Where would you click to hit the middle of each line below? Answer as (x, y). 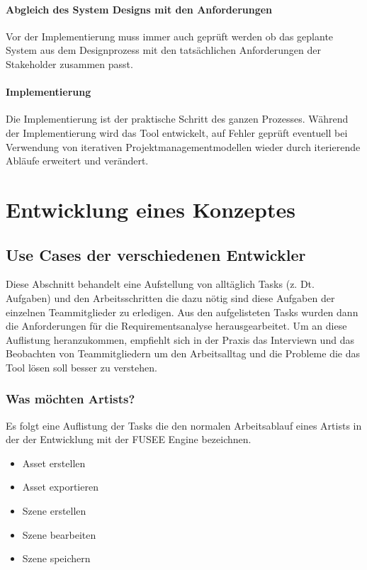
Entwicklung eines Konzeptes (151, 209)
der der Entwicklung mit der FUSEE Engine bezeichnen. (129, 439)
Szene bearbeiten (59, 534)
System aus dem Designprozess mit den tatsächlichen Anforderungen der (163, 50)
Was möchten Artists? (70, 399)
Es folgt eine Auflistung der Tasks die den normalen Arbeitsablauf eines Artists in (184, 425)
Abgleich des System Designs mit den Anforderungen (139, 9)
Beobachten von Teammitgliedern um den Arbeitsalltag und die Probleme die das (183, 353)
